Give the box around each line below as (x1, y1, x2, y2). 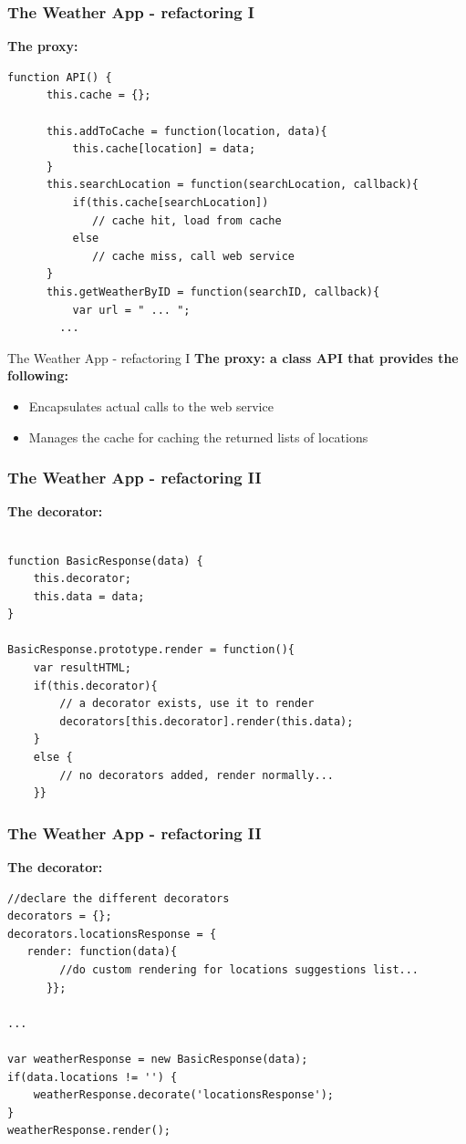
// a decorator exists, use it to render (59, 697, 315, 711)
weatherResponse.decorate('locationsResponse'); (33, 1088, 334, 1102)
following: (7, 366, 69, 385)
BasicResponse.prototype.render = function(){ (7, 643, 295, 657)
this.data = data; (33, 589, 145, 603)
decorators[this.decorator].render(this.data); (59, 714, 354, 728)
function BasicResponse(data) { (7, 554, 203, 567)
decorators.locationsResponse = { (7, 927, 217, 941)
